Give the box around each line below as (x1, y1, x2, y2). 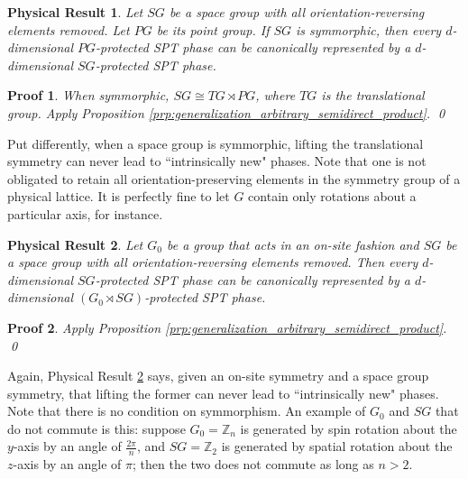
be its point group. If (156, 20, 270, 39)
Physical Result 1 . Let (7, 3, 143, 21)
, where (255, 86, 296, 105)
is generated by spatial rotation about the (221, 437, 453, 456)
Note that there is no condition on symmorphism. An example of (7, 401, 366, 420)
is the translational (321, 86, 425, 105)
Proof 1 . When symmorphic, (7, 86, 170, 105)
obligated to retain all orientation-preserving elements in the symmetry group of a (7, 169, 461, 188)
